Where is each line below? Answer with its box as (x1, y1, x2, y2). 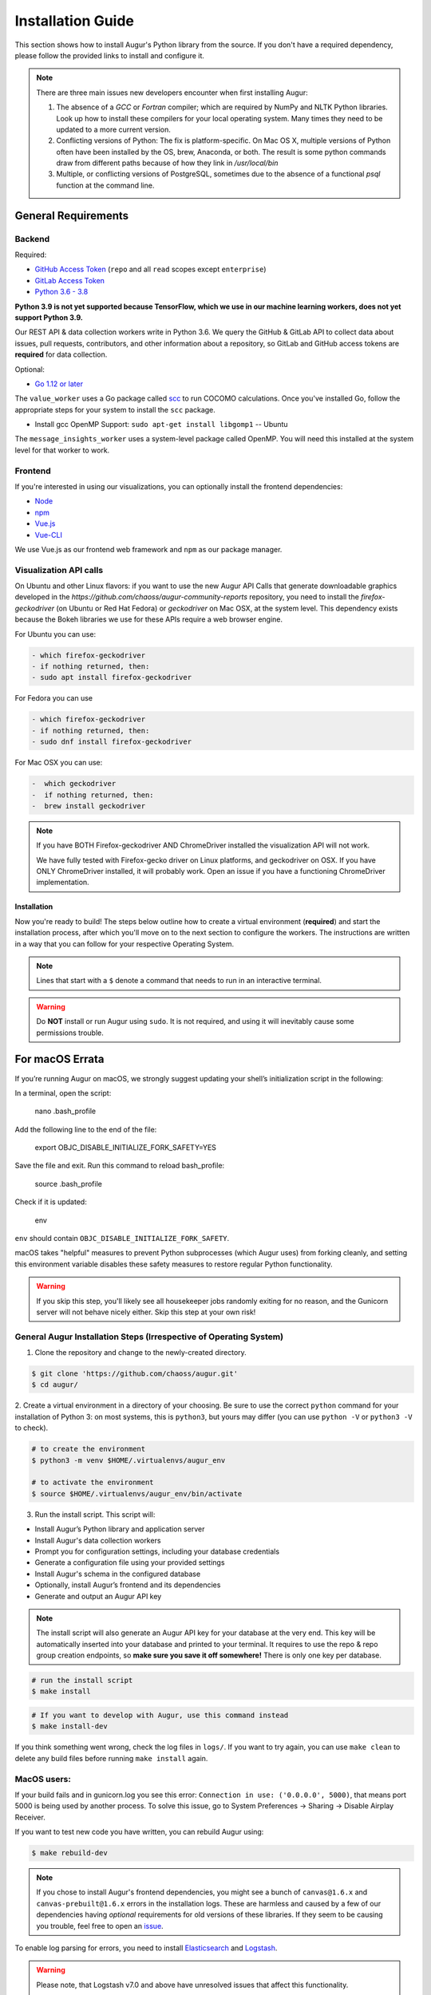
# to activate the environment (31, 1478, 155, 1487)
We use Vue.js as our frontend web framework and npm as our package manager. (14, 544, 283, 554)
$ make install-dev (31, 1722, 108, 1731)
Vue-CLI (34, 530, 63, 539)
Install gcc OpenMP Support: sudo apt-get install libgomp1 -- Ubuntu (34, 420, 288, 429)
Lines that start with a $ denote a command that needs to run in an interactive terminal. (36, 976, 322, 986)
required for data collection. (14, 350, 108, 359)
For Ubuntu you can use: (14, 629, 96, 638)
